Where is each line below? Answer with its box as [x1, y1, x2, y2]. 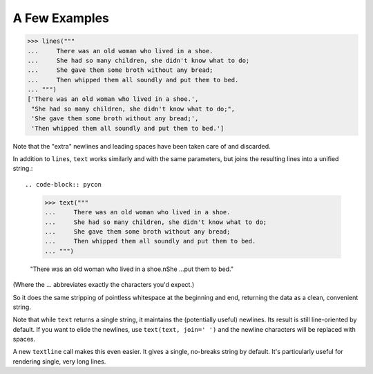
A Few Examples [12, 10, 110, 26]
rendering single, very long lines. [12, 357, 106, 366]
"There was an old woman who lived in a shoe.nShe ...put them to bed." [30, 265, 234, 273]
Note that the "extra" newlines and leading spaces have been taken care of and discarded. [12, 142, 271, 150]
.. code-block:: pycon [25, 180, 102, 188]
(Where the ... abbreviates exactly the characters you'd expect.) [12, 281, 195, 289]
